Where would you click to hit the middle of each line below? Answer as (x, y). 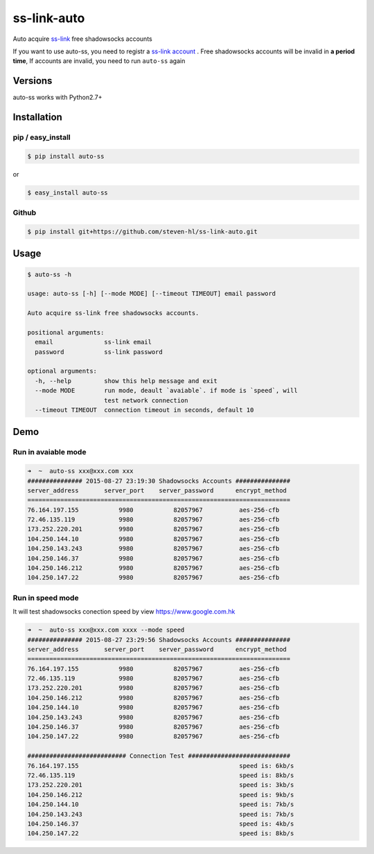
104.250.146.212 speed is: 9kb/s (161, 794)
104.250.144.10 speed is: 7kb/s (161, 804)
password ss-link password (99, 352)
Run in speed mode (46, 598)
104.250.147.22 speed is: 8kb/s (161, 834)
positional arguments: (66, 332)
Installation (37, 117)
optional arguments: (62, 371)
